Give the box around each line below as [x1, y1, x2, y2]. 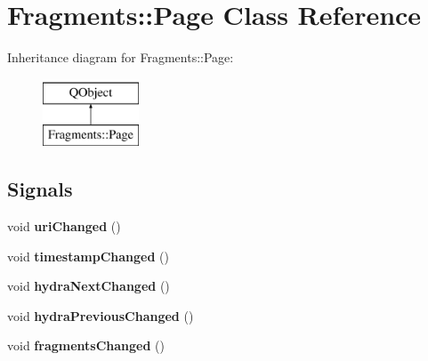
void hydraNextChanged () [7, 277, 170, 295]
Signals [7, 175, 73, 203]
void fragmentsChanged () [7, 336, 165, 355]
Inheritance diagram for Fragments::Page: [7, 48, 234, 67]
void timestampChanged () [7, 246, 169, 265]
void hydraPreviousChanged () [7, 306, 194, 325]
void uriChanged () [7, 217, 121, 236]
